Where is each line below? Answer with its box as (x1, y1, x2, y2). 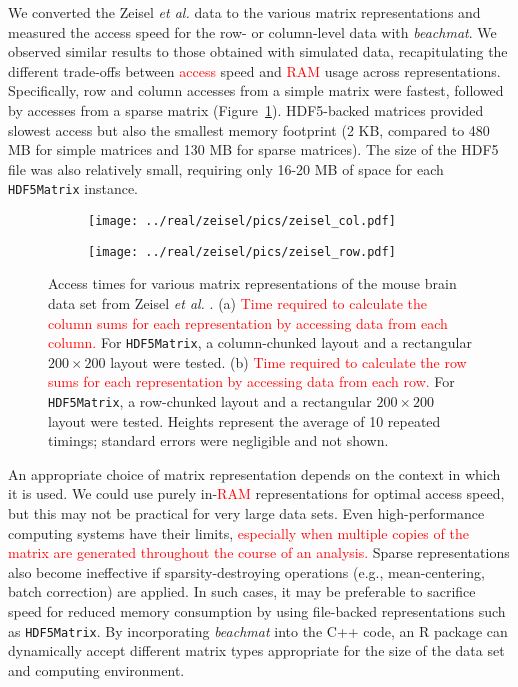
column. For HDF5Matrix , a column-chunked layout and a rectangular (48, 332, 472, 353)
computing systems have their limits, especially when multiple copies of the (8, 522, 469, 543)
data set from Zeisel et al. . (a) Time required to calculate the (48, 292, 428, 313)
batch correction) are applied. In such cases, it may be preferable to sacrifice (8, 581, 476, 602)
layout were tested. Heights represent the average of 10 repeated (48, 410, 441, 431)
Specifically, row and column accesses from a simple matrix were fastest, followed (8, 80, 504, 101)
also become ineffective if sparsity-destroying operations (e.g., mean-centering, (8, 561, 485, 582)
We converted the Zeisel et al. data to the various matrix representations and (8, 2, 481, 22)
